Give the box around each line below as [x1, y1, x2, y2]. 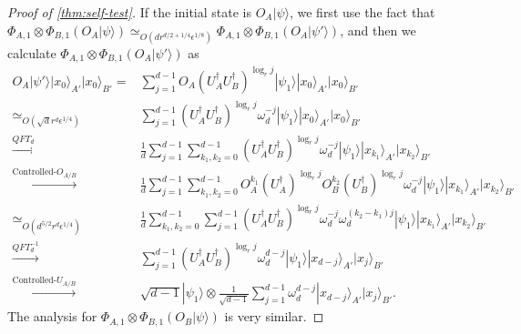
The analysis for [7, 307, 97, 326]
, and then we [340, 20, 416, 39]
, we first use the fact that [289, 3, 435, 21]
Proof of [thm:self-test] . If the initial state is [7, 3, 251, 21]
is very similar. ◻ [224, 307, 324, 326]
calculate [7, 43, 56, 62]
